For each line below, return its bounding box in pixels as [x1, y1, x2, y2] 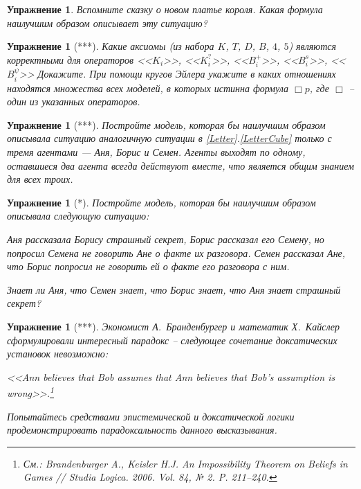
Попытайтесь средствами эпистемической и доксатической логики [7, 409, 295, 423]
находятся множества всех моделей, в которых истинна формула [7, 80, 289, 95]
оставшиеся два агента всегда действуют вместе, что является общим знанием [7, 158, 354, 172]
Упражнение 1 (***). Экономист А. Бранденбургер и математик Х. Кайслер [7, 319, 340, 333]
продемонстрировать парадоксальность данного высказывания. [7, 423, 277, 437]
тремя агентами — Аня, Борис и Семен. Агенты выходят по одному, [7, 145, 306, 159]
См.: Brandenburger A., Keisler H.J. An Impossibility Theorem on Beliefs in [23, 456, 348, 470]
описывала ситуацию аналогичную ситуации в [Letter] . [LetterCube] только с [7, 131, 332, 145]
